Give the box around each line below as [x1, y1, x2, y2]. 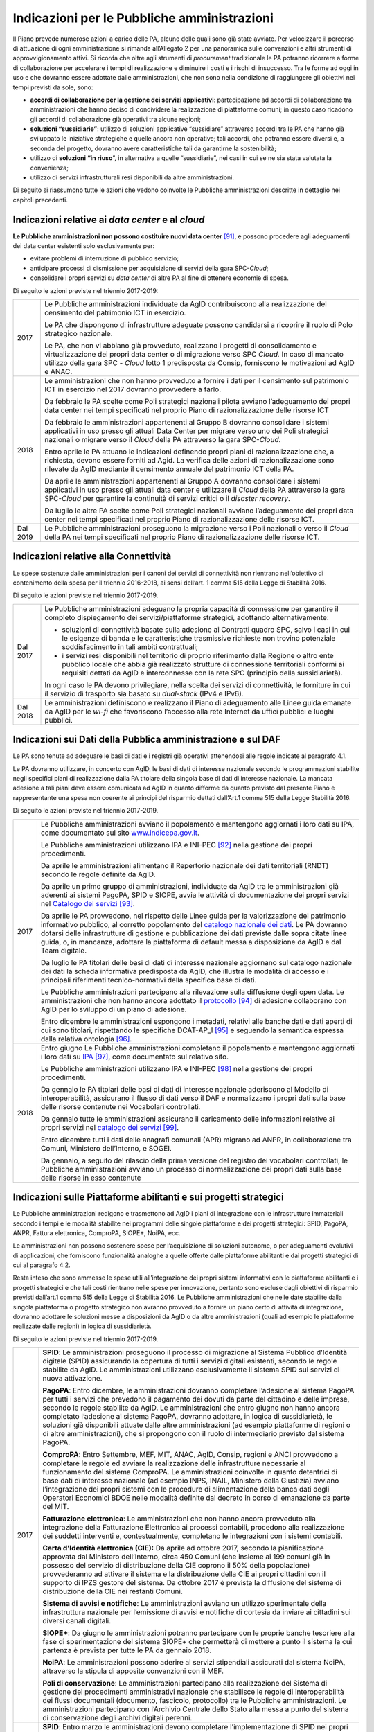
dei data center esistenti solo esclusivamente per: [12, 242, 155, 250]
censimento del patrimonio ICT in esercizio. [44, 308, 186, 318]
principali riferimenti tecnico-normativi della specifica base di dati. [40, 975, 257, 984]
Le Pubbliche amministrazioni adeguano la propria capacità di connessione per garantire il [44, 603, 339, 613]
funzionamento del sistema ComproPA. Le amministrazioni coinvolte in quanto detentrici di [42, 1467, 338, 1477]
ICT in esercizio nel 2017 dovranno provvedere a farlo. [44, 385, 222, 394]
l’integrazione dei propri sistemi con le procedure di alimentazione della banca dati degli [42, 1485, 330, 1494]
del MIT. [42, 1502, 69, 1512]
